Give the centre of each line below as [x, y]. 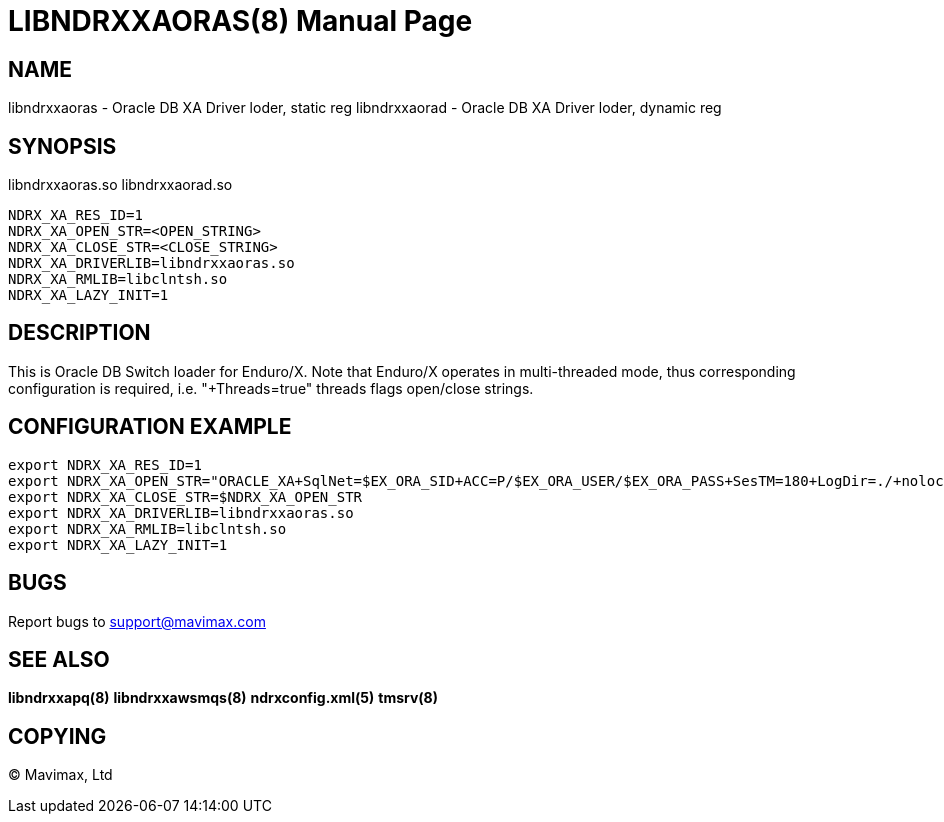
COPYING [57, 736]
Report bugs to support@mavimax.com [137, 621]
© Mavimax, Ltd [60, 775]
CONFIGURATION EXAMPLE [150, 427]
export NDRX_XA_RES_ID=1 [105, 464]
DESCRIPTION [79, 333]
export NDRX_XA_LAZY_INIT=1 [118, 544]
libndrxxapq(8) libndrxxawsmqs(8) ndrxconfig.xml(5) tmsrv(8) [223, 698]
